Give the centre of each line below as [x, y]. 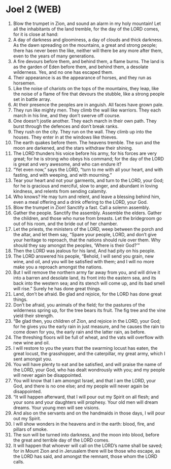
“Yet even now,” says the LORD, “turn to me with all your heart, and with [88, 170]
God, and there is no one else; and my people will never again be [81, 386]
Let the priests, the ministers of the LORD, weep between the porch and [88, 229]
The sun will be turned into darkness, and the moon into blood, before [86, 434]
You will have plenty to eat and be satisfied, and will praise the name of [87, 364]
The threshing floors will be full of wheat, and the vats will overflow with [88, 337]
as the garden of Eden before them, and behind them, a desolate [81, 67]
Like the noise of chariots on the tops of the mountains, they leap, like [86, 88]
